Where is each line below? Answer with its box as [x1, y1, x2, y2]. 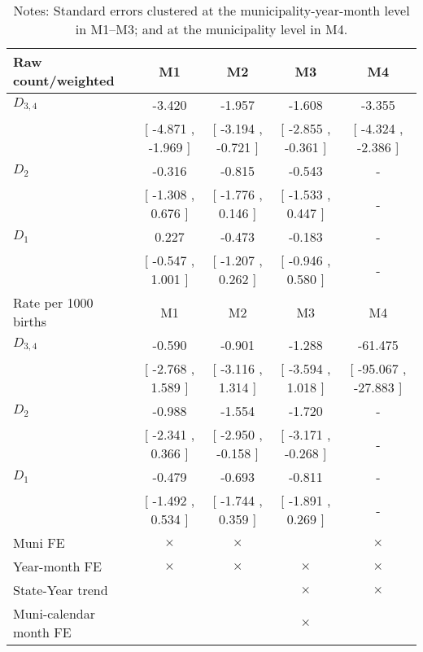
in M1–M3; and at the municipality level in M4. [75, 20, 348, 38]
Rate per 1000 [13, 293, 94, 312]
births [13, 312, 47, 330]
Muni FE [13, 533, 65, 552]
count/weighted [13, 71, 115, 90]
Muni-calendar [13, 604, 95, 623]
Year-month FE [13, 557, 102, 575]
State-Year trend [13, 580, 108, 599]
